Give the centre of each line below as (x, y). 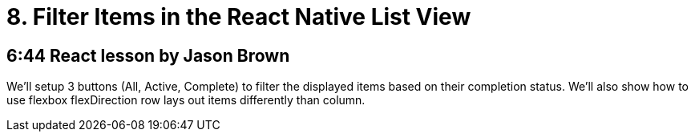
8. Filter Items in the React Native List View (239, 17)
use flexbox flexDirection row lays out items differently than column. (186, 100)
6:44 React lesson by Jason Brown (148, 55)
